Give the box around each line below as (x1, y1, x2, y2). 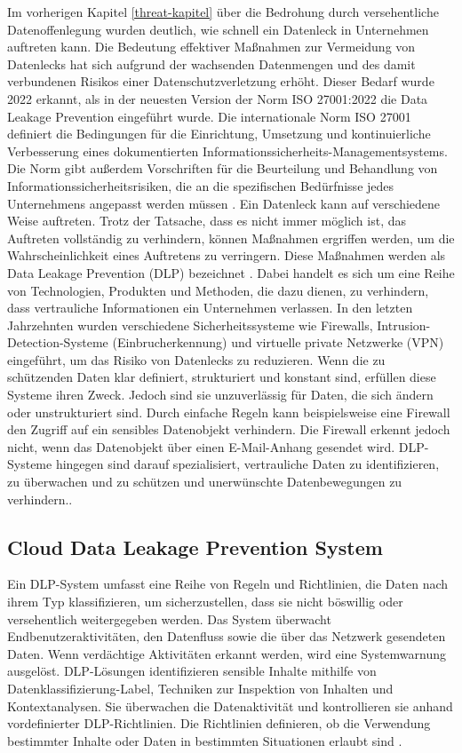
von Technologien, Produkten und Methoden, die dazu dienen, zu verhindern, (7, 281, 429, 299)
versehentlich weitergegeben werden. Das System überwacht (7, 609, 331, 628)
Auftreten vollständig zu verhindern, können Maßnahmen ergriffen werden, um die (7, 228, 455, 247)
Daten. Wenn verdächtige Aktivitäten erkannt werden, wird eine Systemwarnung (7, 644, 446, 662)
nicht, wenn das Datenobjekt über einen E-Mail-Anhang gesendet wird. (7, 437, 395, 456)
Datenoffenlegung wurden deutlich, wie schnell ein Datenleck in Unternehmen (7, 20, 429, 38)
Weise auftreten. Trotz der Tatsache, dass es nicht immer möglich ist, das (7, 211, 407, 230)
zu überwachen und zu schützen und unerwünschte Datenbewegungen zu (7, 472, 402, 491)
